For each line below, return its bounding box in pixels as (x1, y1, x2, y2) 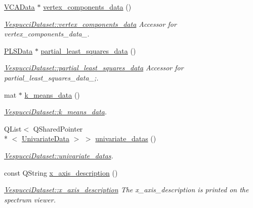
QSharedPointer (33, 123, 83, 134)
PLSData (4, 45, 33, 56)
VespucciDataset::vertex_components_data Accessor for (4, 18, 177, 29)
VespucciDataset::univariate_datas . (4, 150, 113, 160)
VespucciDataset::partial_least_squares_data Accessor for (4, 62, 184, 73)
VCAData (4, 2, 35, 12)
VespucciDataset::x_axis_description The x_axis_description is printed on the (4, 184, 249, 195)
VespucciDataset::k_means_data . (4, 106, 107, 117)
